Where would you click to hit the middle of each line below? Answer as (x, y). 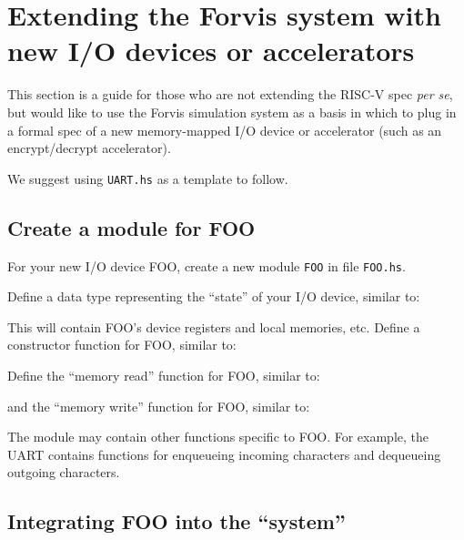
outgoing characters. (64, 472)
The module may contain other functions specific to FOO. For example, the (218, 437)
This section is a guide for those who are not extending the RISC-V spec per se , (230, 94)
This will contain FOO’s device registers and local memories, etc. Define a (214, 326)
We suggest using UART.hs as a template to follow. (148, 178)
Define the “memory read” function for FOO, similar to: (164, 375)
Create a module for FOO (131, 227)
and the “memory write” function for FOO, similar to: (159, 406)
